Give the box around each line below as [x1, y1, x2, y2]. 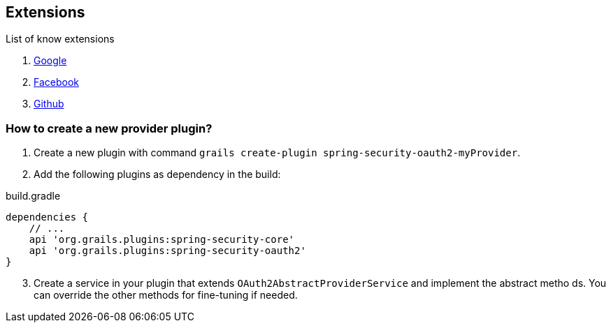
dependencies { [6, 211, 89, 223]
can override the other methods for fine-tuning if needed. [34, 289, 298, 301]
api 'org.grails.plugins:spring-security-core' [29, 234, 295, 246]
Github [34, 98, 64, 110]
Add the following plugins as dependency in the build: [34, 168, 281, 181]
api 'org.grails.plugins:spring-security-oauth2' [29, 245, 306, 257]
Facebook [34, 76, 79, 89]
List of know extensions [6, 33, 115, 45]
